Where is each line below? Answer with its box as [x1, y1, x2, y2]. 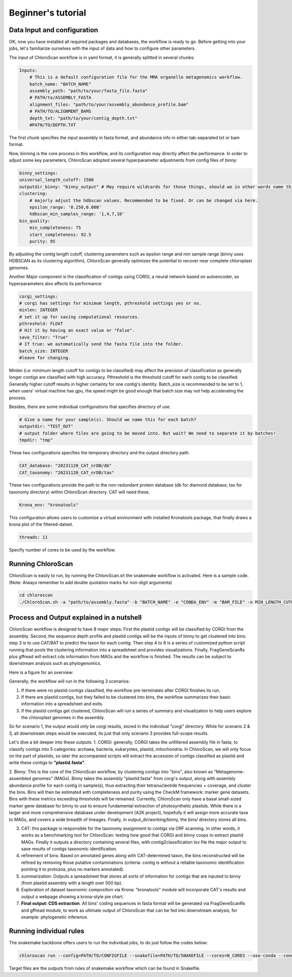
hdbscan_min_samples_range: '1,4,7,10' [29, 211, 125, 217]
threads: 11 [19, 534, 48, 540]
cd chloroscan [19, 592, 53, 598]
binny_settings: [19, 171, 58, 176]
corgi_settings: [19, 293, 58, 299]
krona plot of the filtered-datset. [9, 522, 73, 528]
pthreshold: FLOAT [19, 321, 63, 327]
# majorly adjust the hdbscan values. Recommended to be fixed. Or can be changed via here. [29, 197, 258, 203]
